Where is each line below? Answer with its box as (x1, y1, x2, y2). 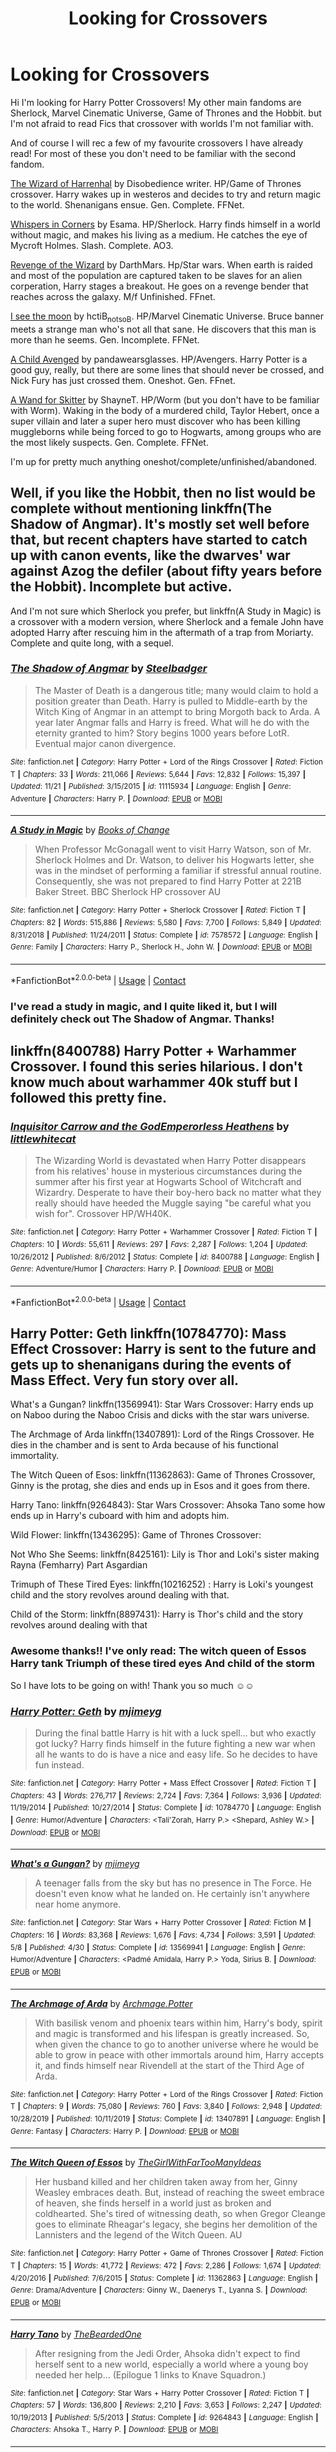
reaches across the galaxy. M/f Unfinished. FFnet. (10, 290, 216, 302)
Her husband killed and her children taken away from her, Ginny (34, 2176, 298, 2188)
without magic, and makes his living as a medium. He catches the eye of (10, 228, 308, 241)
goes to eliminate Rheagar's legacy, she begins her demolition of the (34, 2218, 318, 2231)
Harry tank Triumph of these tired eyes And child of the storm (10, 1657, 315, 1671)
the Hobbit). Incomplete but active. (10, 578, 233, 596)
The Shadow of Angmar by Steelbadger (10, 662, 208, 676)
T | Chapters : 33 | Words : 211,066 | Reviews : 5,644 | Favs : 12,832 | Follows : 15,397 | (10, 769, 306, 779)
